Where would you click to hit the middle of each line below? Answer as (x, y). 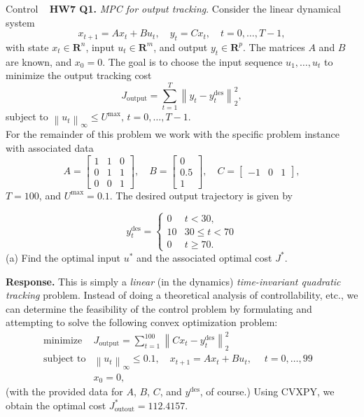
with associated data (50, 148)
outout (124, 410)
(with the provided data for (64, 391)
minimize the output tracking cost (79, 75)
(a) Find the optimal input (63, 257)
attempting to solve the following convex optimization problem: (142, 322)
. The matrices (274, 47)
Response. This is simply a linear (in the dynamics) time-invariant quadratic (173, 281)
